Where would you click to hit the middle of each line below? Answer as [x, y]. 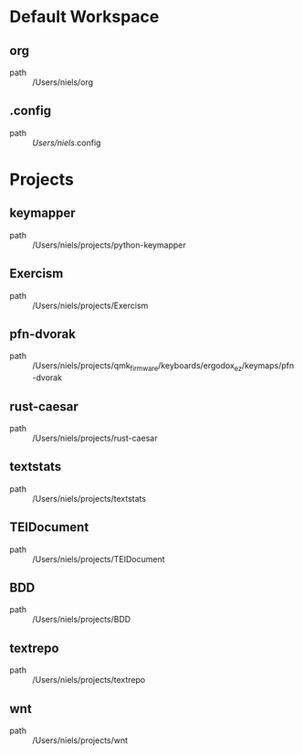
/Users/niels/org [63, 82]
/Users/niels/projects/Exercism [90, 305]
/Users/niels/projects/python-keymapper [109, 245]
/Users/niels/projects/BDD [82, 620]
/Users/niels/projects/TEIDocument [99, 558]
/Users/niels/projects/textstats [89, 498]
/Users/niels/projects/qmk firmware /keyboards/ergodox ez [137, 367]
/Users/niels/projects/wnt [80, 740]
